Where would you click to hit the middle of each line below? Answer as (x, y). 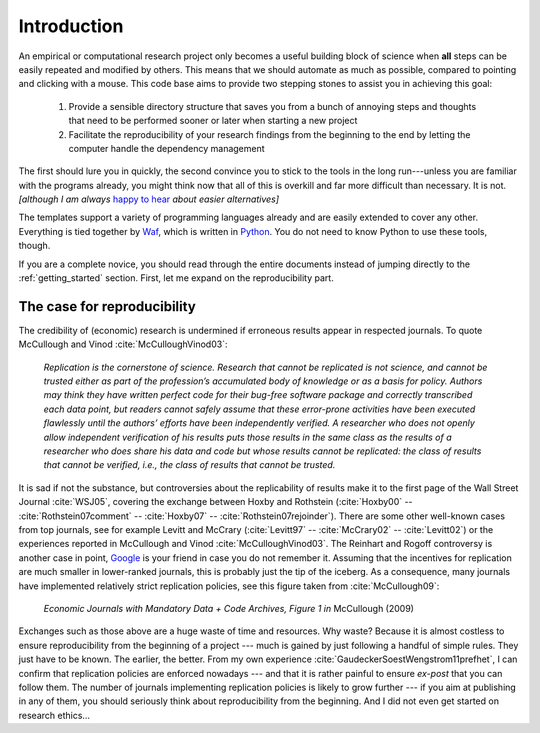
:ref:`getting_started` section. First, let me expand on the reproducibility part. (176, 278)
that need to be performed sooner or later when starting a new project (213, 121)
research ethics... (54, 715)
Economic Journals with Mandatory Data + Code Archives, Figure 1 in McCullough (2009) (229, 608)
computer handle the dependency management (166, 148)
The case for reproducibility (107, 306)
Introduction (71, 26)
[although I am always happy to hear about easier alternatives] (149, 199)
